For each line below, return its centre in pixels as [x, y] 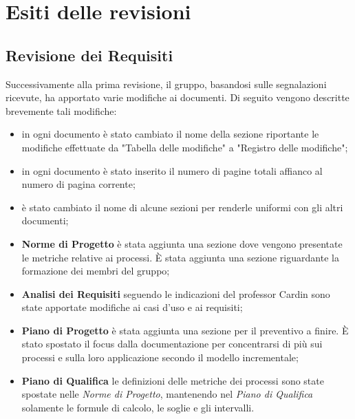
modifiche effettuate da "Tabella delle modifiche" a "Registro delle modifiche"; [185, 147]
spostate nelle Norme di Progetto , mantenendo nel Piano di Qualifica [167, 394]
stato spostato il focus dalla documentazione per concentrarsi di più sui [172, 344]
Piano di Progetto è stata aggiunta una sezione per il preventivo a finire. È [185, 330]
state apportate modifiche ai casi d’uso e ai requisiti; [132, 307]
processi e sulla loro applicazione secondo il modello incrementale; [160, 357]
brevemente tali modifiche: [61, 110]
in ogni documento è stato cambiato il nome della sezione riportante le [170, 134]
